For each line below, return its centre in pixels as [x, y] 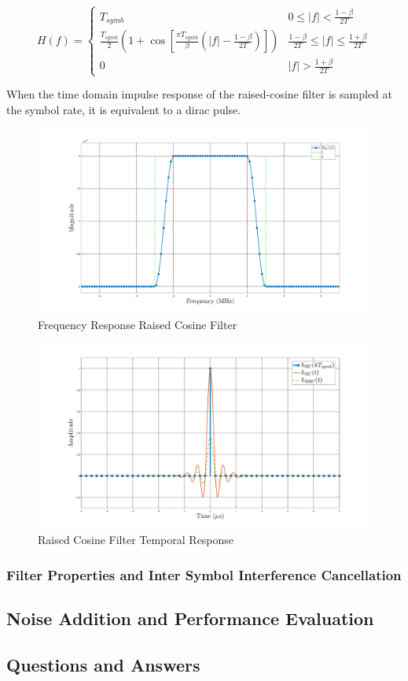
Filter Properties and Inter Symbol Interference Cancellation [204, 574]
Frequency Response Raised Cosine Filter [138, 325]
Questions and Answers [103, 664]
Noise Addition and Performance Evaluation [190, 618]
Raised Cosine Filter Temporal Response [136, 539]
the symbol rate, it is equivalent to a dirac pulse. [124, 110]
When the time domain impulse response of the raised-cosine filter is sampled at [200, 94]
